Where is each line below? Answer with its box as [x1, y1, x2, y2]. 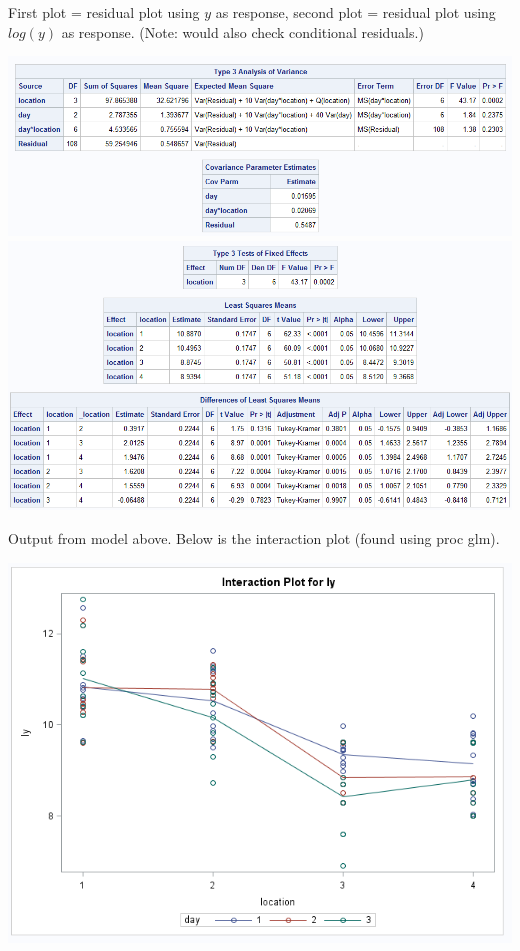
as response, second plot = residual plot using [215, 2, 496, 22]
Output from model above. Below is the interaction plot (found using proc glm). [8, 527, 500, 548]
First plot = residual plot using [8, 2, 200, 22]
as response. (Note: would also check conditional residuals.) [61, 21, 424, 42]
